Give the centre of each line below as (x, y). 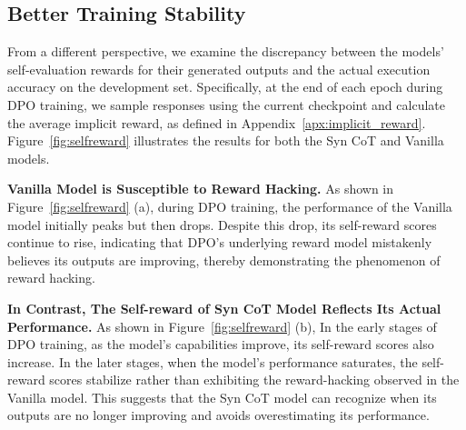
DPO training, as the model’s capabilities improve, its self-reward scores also (221, 344)
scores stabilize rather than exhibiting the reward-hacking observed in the (254, 380)
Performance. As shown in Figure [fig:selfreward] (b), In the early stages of (222, 326)
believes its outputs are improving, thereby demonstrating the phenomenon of (224, 260)
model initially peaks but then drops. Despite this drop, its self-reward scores (222, 224)
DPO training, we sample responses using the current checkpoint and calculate (226, 104)
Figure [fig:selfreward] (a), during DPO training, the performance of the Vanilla (230, 206)
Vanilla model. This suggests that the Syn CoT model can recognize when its (222, 397)
